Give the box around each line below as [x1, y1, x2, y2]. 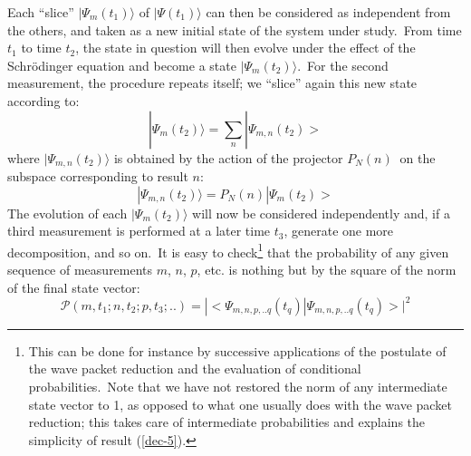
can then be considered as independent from [206, 3, 451, 21]
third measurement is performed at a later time [7, 221, 271, 240]
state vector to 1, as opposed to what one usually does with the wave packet [28, 394, 452, 413]
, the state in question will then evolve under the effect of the [75, 38, 416, 57]
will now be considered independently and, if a [192, 203, 450, 222]
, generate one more [284, 221, 394, 240]
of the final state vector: [7, 277, 140, 296]
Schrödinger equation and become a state [7, 55, 236, 74]
